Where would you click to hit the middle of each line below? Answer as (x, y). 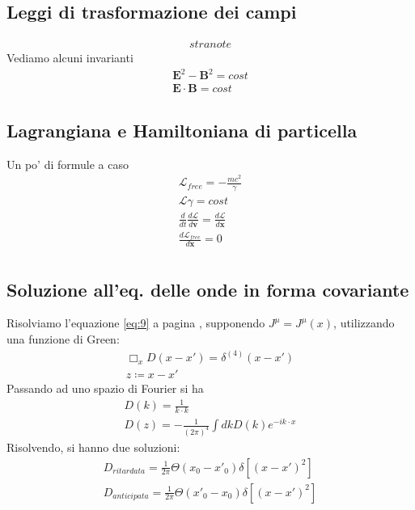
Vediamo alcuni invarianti (70, 58)
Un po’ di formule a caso (68, 164)
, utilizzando (364, 323)
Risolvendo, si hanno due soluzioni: (93, 447)
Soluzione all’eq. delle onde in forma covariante (208, 289)
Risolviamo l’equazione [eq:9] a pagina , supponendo (136, 323)
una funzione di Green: (63, 338)
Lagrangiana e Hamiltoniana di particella (182, 130)
